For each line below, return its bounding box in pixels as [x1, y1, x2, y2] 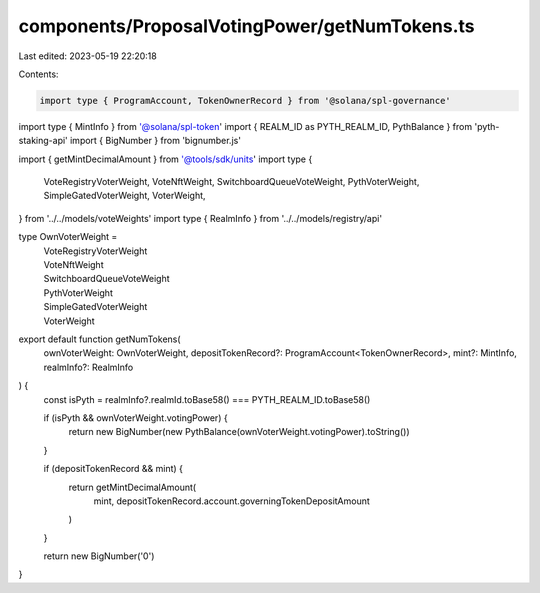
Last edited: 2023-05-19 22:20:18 [18, 50, 157, 62]
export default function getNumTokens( [18, 333, 181, 345]
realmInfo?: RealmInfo [43, 361, 134, 373]
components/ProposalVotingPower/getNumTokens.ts [18, 15, 475, 37]
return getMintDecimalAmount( [68, 481, 197, 493]
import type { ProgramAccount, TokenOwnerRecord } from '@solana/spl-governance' [39, 95, 452, 106]
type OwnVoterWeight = [18, 231, 118, 243]
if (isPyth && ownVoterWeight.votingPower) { [43, 411, 229, 424]
